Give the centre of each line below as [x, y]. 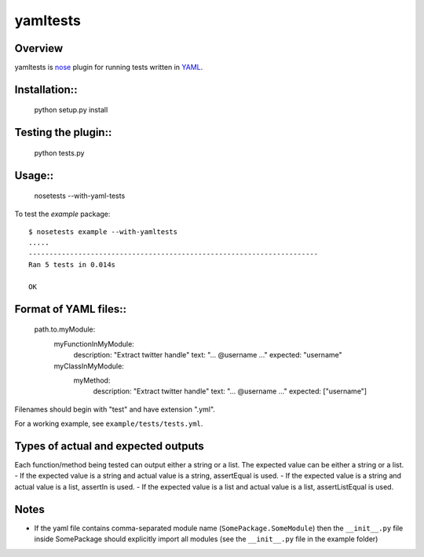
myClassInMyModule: [89, 366]
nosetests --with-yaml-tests [80, 196]
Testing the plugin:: [63, 132]
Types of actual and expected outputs [109, 446]
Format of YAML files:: [71, 309]
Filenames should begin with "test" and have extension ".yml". [115, 409]
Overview [39, 48]
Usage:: [34, 176]
